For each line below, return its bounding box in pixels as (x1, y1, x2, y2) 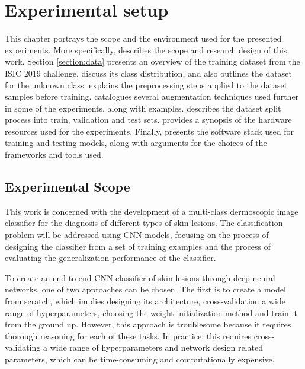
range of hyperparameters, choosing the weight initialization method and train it (5, 306, 297, 319)
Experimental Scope (5, 177, 130, 196)
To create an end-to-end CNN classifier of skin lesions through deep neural (5, 271, 275, 284)
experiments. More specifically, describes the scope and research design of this (5, 43, 287, 56)
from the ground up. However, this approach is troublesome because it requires (5, 318, 291, 330)
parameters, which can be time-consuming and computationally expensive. (5, 352, 275, 365)
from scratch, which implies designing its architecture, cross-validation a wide (5, 295, 285, 307)
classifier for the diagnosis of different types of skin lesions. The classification (5, 217, 283, 229)
